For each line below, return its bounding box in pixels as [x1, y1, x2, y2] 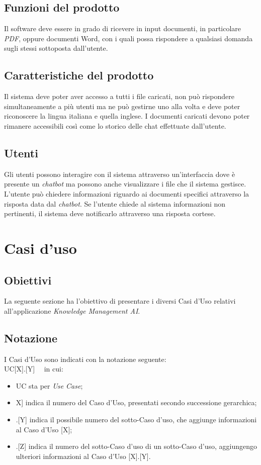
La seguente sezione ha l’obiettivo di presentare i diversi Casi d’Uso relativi [4, 296, 236, 306]
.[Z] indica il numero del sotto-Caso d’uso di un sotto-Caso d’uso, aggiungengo [16, 441, 257, 451]
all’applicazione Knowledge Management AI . [4, 305, 140, 316]
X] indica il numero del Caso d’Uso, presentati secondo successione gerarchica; [16, 397, 257, 408]
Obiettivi [4, 272, 52, 288]
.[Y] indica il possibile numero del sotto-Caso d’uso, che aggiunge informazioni [16, 414, 257, 425]
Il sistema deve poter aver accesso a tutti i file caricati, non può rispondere [4, 91, 234, 102]
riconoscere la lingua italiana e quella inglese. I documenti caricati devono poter [4, 111, 250, 121]
